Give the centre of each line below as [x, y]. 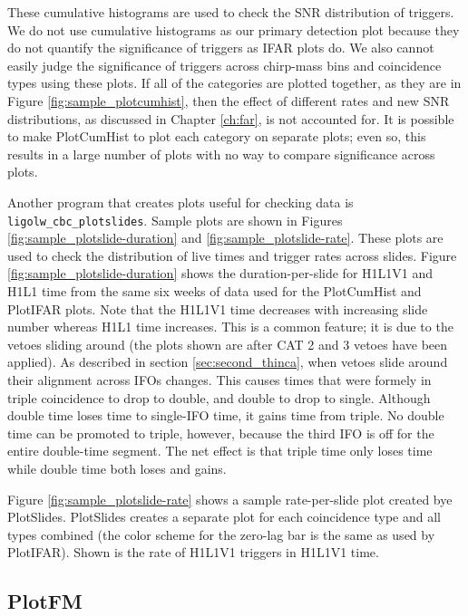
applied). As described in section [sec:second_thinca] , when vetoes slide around [228, 362]
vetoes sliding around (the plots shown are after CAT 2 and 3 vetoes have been [228, 344]
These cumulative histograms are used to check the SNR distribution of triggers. [231, 12]
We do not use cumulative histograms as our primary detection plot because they [234, 29]
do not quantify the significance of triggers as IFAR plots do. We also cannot [221, 48]
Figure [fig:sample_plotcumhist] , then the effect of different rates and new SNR [229, 100]
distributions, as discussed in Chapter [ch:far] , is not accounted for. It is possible [231, 118]
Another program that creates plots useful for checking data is [180, 202]
